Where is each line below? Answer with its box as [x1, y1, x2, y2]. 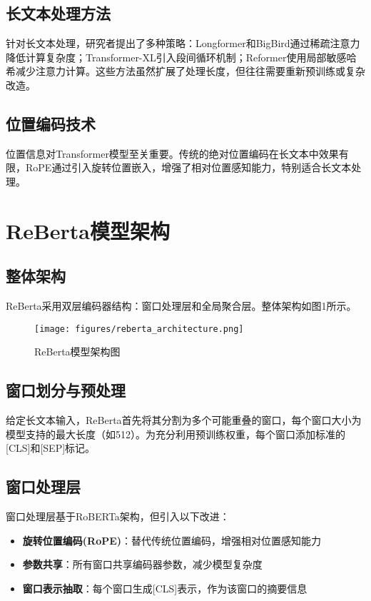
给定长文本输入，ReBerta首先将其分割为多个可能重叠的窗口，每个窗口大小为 [6, 413, 362, 428]
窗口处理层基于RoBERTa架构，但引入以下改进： [6, 509, 230, 524]
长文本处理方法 [6, 2, 111, 24]
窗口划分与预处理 [6, 379, 126, 401]
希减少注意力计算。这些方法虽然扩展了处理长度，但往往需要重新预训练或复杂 [6, 64, 365, 79]
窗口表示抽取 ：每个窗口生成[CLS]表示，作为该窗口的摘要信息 [22, 580, 308, 595]
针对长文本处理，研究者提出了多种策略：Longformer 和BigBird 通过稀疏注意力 [6, 36, 360, 51]
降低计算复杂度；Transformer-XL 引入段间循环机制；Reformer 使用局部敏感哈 [6, 49, 357, 64]
